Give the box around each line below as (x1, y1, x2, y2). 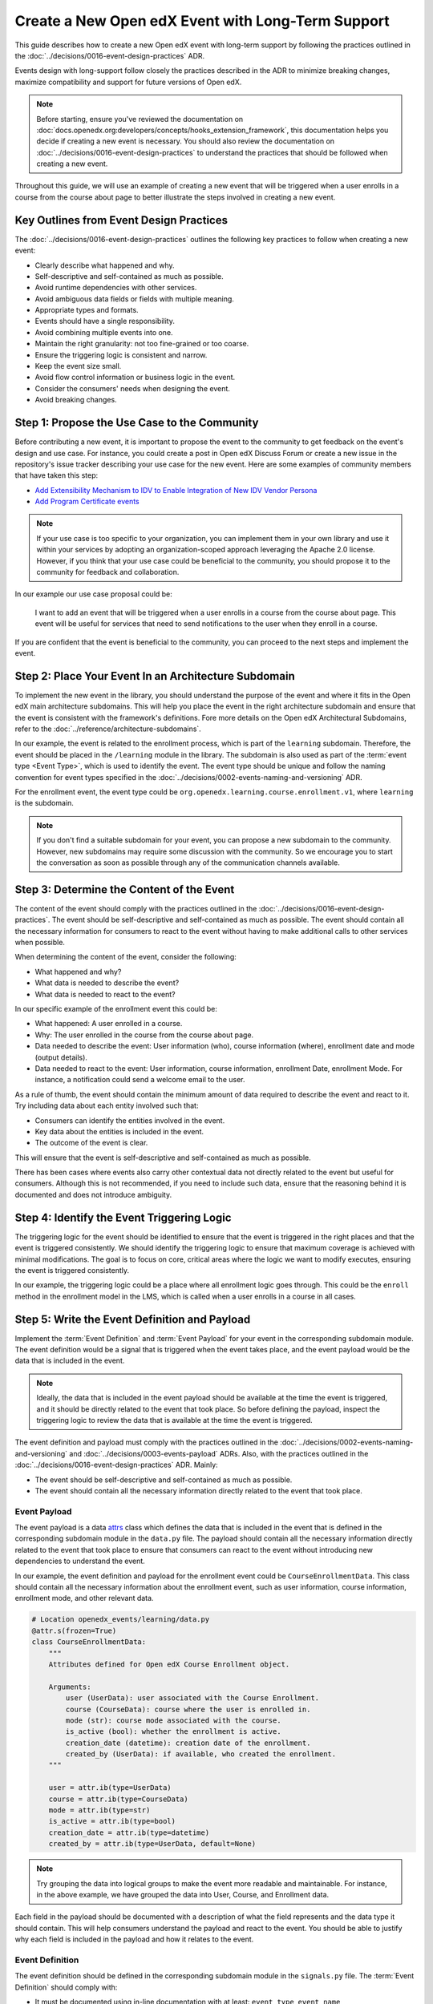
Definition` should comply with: (14, 1982, 118, 1992)
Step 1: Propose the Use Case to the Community (14, 416, 259, 430)
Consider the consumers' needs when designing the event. (34, 383, 230, 393)
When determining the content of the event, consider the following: (14, 952, 237, 962)
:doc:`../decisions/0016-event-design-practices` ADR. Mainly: (14, 1460, 218, 1470)
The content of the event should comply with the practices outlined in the (14, 903, 257, 913)
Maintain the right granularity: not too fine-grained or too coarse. (34, 339, 249, 349)
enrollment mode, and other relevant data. (14, 1594, 154, 1603)
